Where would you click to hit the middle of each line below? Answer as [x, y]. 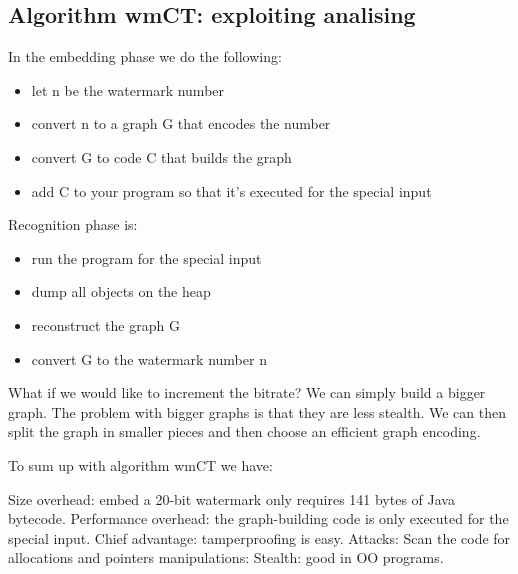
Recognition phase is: [73, 224]
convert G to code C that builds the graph [161, 156]
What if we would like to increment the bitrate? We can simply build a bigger [247, 392]
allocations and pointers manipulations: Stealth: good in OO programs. [226, 557]
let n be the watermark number [128, 89]
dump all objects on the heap [121, 291]
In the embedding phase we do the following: [145, 56]
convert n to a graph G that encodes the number [181, 123]
